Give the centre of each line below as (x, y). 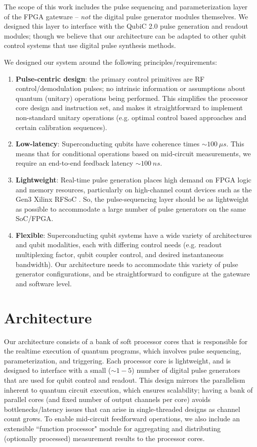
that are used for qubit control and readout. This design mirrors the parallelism (125, 380)
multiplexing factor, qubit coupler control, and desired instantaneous (120, 254)
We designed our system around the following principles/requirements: (111, 62)
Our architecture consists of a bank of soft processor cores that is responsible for (126, 341)
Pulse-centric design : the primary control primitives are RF (110, 78)
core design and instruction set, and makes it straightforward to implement (129, 108)
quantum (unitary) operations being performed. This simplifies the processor (132, 98)
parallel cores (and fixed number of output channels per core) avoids (107, 399)
